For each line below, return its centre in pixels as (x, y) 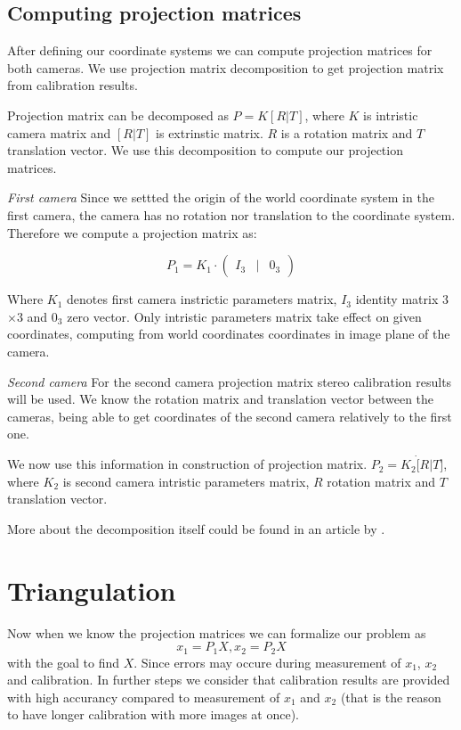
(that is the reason (391, 697)
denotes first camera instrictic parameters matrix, (202, 299)
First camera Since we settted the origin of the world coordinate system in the (221, 197)
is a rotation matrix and (347, 132)
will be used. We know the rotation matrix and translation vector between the (221, 399)
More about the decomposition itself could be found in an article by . (196, 528)
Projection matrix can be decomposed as (118, 115)
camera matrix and (59, 132)
